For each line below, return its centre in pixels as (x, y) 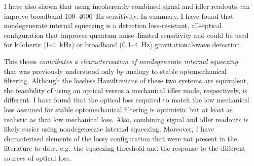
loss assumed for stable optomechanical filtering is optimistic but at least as (118, 109)
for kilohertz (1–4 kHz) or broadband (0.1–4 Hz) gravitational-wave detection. (123, 45)
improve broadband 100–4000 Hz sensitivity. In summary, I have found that (119, 16)
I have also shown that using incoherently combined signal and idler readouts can (127, 6)
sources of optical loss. (38, 157)
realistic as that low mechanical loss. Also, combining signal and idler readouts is (126, 119)
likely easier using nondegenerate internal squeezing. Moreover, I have (109, 129)
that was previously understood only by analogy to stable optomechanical (115, 71)
